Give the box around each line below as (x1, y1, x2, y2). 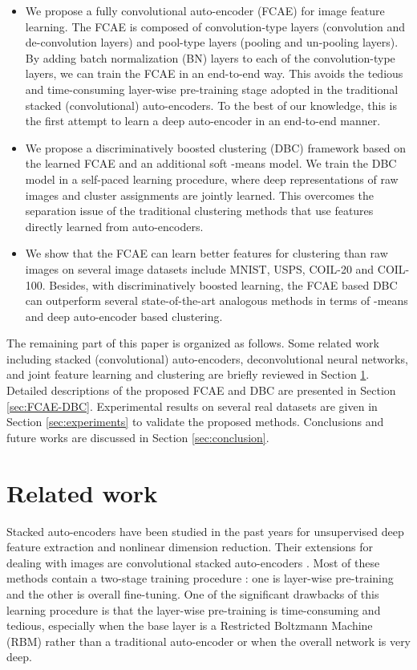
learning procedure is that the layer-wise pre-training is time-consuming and (6, 601, 381, 618)
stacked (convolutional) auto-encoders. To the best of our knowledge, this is (25, 96, 398, 113)
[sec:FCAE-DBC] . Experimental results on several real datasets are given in (6, 397, 378, 414)
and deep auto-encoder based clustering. (25, 307, 223, 324)
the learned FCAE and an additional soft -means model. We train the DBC (25, 155, 397, 172)
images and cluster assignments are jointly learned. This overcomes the (25, 186, 374, 203)
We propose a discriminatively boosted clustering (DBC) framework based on (25, 139, 407, 156)
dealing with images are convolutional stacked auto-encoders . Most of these (6, 554, 380, 571)
